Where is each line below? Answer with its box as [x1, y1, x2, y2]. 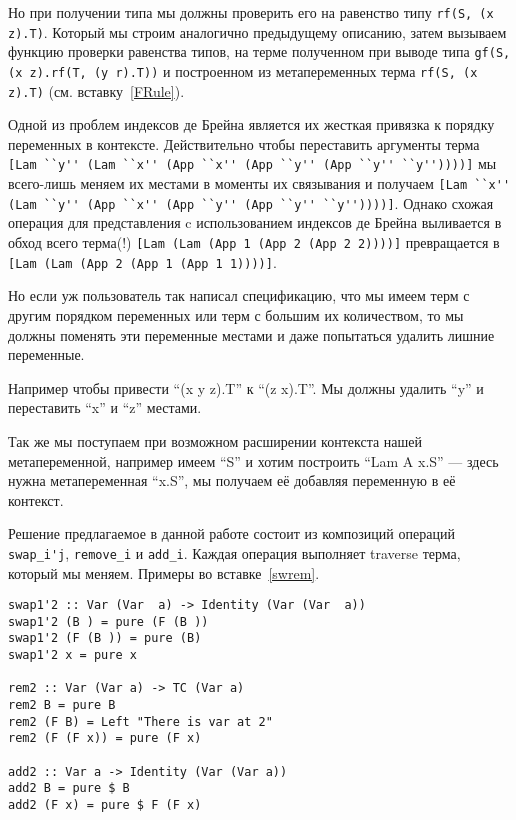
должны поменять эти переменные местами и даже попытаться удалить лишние [8, 324, 495, 345]
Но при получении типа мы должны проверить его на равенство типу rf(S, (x [8, 2, 494, 22]
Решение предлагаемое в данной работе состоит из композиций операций [8, 523, 455, 544]
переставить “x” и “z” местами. [8, 397, 202, 418]
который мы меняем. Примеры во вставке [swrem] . [8, 562, 320, 583]
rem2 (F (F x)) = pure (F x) [8, 731, 202, 746]
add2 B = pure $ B [8, 781, 130, 796]
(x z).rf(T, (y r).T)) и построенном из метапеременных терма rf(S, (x [8, 60, 478, 81]
